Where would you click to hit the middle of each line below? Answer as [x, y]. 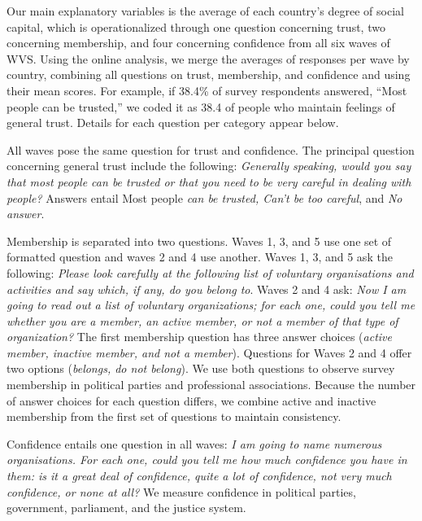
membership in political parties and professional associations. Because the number [211, 385]
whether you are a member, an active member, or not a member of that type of [202, 320]
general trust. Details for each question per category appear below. [173, 123]
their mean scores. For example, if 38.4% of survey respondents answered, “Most [207, 90]
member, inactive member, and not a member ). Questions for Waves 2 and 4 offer [209, 352]
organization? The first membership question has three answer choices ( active [199, 337]
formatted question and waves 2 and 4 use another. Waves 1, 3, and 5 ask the [200, 257]
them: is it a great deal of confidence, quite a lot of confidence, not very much [199, 476]
